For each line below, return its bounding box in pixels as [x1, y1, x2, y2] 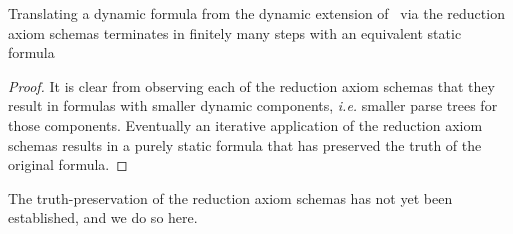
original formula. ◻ [8, 154, 128, 175]
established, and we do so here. [8, 207, 198, 228]
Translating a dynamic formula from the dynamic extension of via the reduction [8, 3, 505, 23]
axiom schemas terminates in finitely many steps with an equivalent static [8, 22, 462, 43]
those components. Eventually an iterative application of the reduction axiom [8, 114, 483, 135]
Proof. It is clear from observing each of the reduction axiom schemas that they [8, 75, 495, 96]
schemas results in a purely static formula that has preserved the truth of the [8, 134, 482, 155]
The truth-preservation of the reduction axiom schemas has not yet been [8, 187, 453, 208]
